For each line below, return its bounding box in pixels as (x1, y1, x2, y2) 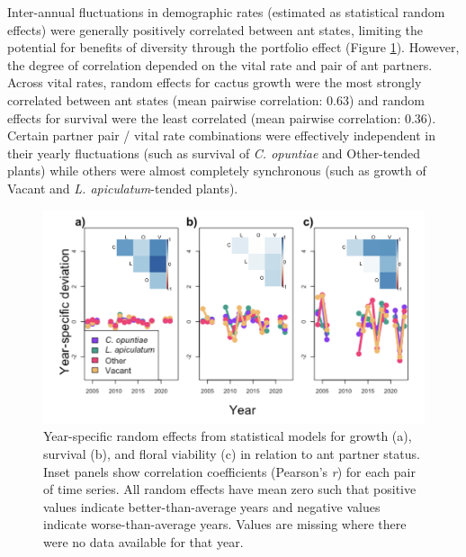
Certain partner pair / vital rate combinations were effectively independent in (7, 126, 435, 145)
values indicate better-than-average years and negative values (43, 497, 381, 516)
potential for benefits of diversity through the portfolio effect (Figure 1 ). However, (7, 38, 460, 57)
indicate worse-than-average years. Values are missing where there (43, 515, 407, 534)
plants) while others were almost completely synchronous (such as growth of (7, 161, 426, 180)
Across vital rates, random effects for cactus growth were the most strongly (7, 73, 422, 92)
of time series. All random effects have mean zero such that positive (43, 480, 417, 499)
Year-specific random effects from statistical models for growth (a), (43, 427, 412, 445)
